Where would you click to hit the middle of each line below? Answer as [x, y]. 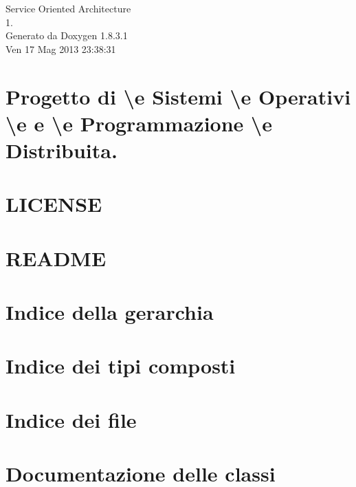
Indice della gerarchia [110, 312]
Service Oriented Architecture [68, 8]
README [56, 258]
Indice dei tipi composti [121, 366]
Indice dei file [71, 419]
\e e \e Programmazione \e [139, 123]
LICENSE [54, 204]
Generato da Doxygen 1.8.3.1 [67, 35]
